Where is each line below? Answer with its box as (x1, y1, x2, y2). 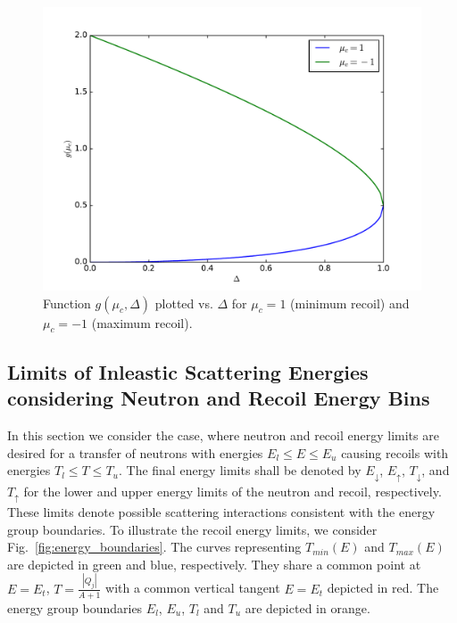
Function (43, 293, 91, 312)
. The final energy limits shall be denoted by (118, 461, 361, 480)
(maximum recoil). (91, 313, 193, 332)
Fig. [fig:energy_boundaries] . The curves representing (7, 537, 302, 556)
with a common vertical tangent (105, 578, 280, 597)
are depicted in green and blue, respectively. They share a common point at (7, 554, 421, 573)
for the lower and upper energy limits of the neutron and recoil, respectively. (23, 481, 442, 500)
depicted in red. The (327, 578, 439, 597)
